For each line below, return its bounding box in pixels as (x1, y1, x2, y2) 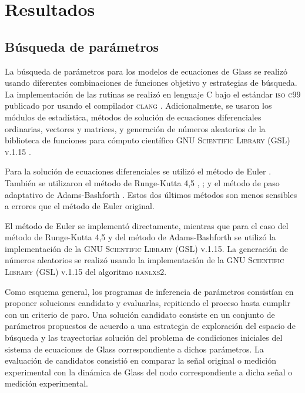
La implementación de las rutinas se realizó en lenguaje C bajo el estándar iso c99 (5, 88, 301, 100)
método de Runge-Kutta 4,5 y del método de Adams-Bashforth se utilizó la (5, 231, 276, 243)
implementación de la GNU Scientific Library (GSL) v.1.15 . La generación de (5, 242, 288, 254)
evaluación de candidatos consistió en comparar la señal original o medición (5, 354, 277, 367)
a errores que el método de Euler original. (5, 200, 155, 212)
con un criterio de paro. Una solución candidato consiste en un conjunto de (5, 308, 275, 320)
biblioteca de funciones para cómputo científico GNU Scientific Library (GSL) (5, 134, 290, 146)
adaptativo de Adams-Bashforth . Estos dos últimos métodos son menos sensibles (5, 188, 297, 200)
